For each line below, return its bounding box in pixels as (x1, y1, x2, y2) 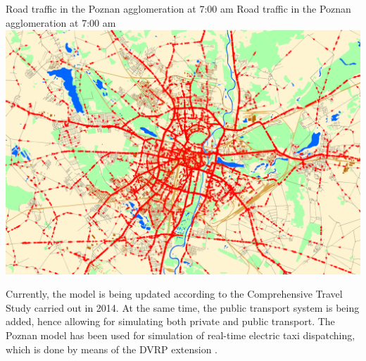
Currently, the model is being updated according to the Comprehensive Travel (6, 286, 343, 301)
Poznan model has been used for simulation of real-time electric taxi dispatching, (6, 328, 355, 343)
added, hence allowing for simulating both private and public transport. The (6, 314, 335, 329)
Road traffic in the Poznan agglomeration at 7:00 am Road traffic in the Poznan (6, 1, 351, 15)
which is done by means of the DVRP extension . (6, 341, 218, 356)
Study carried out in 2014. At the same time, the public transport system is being (6, 300, 360, 315)
